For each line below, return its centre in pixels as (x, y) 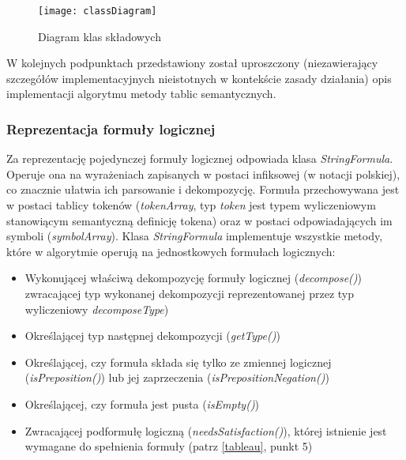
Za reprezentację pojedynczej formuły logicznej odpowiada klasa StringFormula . (200, 158)
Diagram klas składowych (100, 36)
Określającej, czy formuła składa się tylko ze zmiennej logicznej (178, 362)
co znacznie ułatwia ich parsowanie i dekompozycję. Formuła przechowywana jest (203, 189)
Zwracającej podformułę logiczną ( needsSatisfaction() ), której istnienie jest (206, 430)
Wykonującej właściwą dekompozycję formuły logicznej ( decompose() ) (193, 278)
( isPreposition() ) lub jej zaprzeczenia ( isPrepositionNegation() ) (177, 377)
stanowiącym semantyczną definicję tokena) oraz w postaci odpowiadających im (199, 220)
